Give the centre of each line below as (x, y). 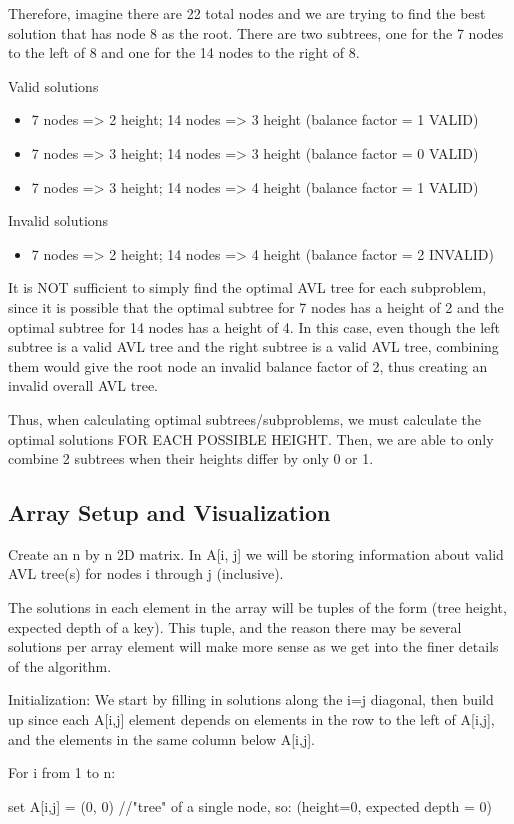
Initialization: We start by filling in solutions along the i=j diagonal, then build (251, 699)
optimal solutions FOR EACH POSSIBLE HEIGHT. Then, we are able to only (251, 438)
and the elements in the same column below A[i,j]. (161, 738)
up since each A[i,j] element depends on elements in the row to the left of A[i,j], (251, 719)
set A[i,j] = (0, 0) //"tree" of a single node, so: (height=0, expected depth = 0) (250, 805)
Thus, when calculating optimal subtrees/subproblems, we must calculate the (245, 418)
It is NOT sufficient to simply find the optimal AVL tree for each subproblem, (247, 287)
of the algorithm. (60, 665)
